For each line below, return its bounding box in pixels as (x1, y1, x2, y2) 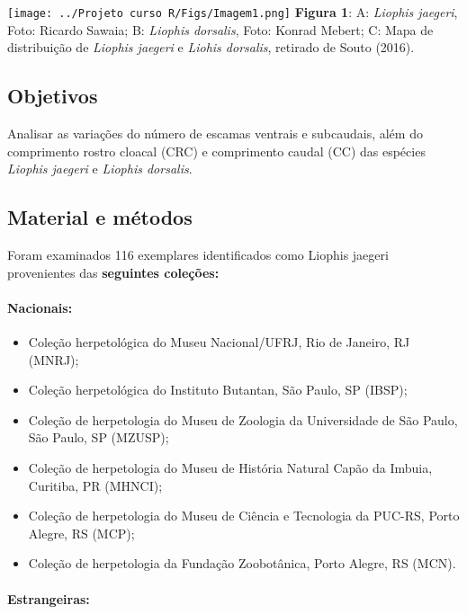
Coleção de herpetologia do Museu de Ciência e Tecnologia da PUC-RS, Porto (28, 506, 460, 525)
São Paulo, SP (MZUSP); (28, 428, 169, 447)
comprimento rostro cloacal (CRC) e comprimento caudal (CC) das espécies (7, 141, 426, 160)
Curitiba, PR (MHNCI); (28, 476, 163, 494)
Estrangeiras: (7, 589, 90, 608)
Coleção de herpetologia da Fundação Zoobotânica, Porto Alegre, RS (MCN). (28, 554, 456, 573)
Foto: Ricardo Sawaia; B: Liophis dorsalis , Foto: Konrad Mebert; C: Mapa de (7, 20, 434, 39)
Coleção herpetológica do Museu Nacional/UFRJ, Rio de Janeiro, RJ (28, 333, 410, 351)
